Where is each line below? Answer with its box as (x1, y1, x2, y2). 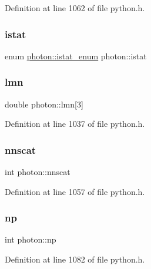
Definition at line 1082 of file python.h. (5, 253, 145, 265)
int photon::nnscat (5, 166, 71, 178)
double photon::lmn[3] (5, 97, 83, 110)
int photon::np (5, 233, 56, 246)
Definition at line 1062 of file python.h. (5, 2, 145, 14)
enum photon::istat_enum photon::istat (5, 49, 147, 62)
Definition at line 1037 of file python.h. (5, 117, 145, 130)
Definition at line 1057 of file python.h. (5, 185, 145, 197)
